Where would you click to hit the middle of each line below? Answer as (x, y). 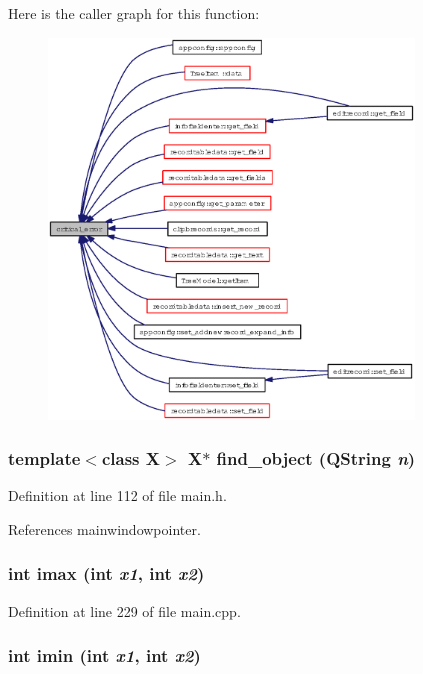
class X (131, 458)
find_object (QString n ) (316, 458)
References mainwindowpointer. (104, 528)
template (44, 458)
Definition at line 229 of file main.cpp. (124, 610)
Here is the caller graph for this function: (134, 13)
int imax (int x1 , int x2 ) (106, 573)
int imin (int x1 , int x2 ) (104, 655)
